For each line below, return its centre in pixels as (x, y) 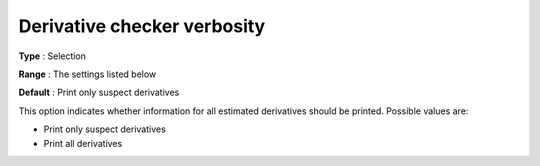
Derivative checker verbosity (142, 26)
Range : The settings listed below (87, 74)
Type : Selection (52, 56)
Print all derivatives (83, 143)
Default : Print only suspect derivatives (99, 92)
